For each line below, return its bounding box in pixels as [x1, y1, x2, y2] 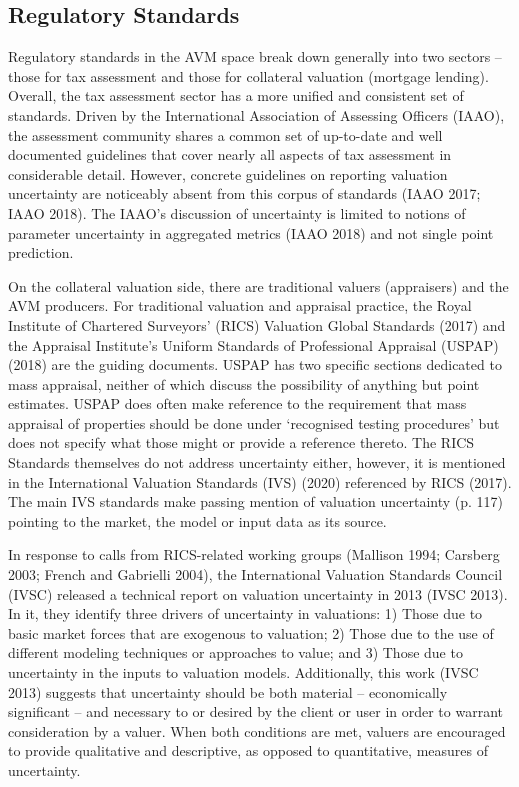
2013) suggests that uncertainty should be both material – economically [8, 681, 448, 702]
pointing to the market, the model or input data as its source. [8, 510, 387, 531]
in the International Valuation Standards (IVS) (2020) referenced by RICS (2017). [8, 471, 512, 492]
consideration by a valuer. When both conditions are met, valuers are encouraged [8, 720, 506, 741]
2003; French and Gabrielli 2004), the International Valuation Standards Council [8, 564, 503, 585]
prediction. [8, 242, 74, 263]
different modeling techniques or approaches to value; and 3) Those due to [8, 642, 463, 663]
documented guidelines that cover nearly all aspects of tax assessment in [8, 144, 452, 165]
